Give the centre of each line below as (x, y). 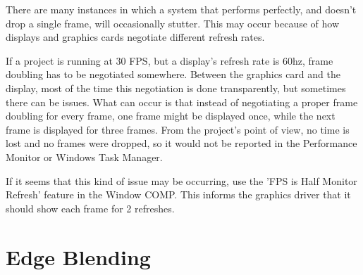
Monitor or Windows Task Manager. (84, 156)
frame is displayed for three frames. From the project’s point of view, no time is (178, 129)
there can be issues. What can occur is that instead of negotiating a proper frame (182, 102)
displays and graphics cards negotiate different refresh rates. (135, 37)
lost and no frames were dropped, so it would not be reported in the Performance (181, 143)
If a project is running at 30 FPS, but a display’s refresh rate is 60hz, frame (170, 60)
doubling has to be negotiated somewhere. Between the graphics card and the (173, 74)
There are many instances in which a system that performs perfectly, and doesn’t (181, 9)
